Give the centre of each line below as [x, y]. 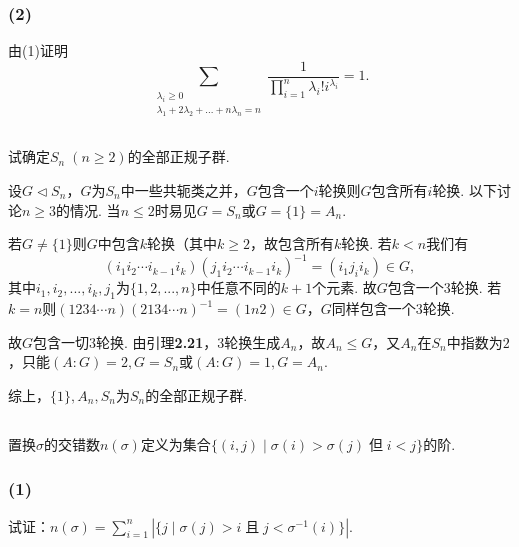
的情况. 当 [88, 209]
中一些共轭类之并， [183, 189]
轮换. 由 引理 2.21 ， [157, 341]
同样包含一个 [373, 308]
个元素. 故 [344, 287]
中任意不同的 [238, 287]
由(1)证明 [38, 50]
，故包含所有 [291, 243]
